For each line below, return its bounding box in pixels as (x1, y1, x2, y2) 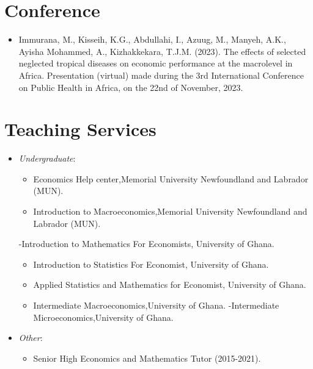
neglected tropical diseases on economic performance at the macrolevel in (18, 57, 293, 70)
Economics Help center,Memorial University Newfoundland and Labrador (33, 172, 309, 185)
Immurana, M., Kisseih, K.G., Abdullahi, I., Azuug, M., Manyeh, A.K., (18, 33, 286, 46)
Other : (18, 331, 43, 344)
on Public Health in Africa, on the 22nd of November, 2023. (18, 81, 243, 93)
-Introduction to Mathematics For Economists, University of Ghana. (18, 237, 274, 250)
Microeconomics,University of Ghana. (33, 310, 174, 323)
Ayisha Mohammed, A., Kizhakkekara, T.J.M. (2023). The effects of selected (18, 45, 306, 57)
